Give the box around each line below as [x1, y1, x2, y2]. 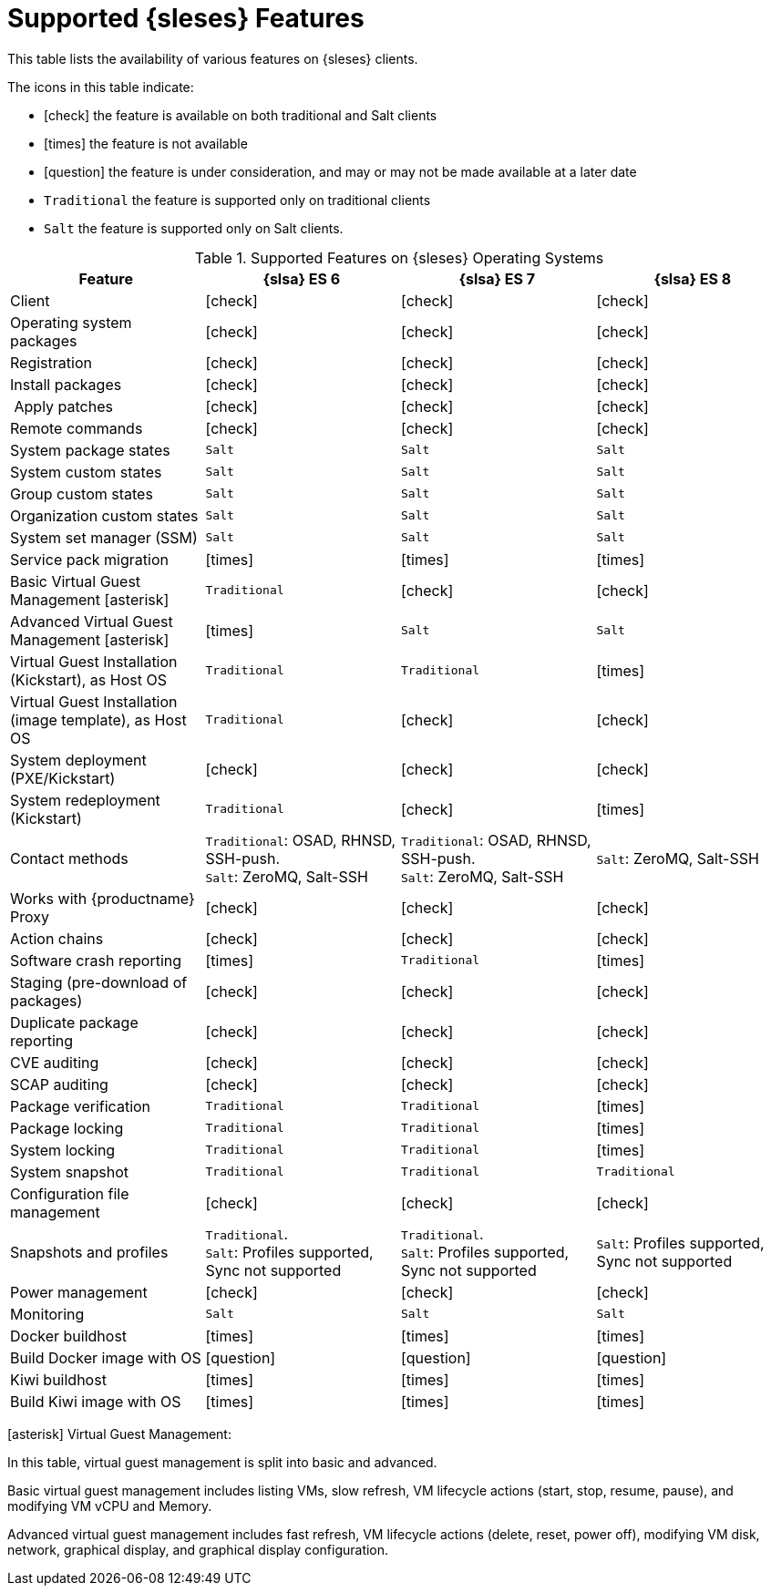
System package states [10, 440, 170, 459]
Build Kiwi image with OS [10, 1392, 181, 1411]
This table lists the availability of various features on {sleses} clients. [7, 50, 418, 67]
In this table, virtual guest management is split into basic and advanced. [7, 1454, 437, 1470]
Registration [10, 353, 92, 372]
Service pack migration [10, 550, 169, 569]
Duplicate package [10, 1012, 139, 1032]
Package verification [10, 1096, 151, 1115]
